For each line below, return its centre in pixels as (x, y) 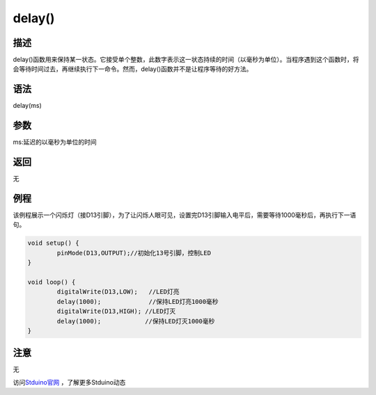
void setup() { (53, 243)
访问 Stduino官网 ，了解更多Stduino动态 (69, 382)
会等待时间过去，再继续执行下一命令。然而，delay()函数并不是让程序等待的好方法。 (133, 69)
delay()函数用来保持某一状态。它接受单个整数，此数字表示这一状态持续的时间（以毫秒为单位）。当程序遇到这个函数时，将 (186, 60)
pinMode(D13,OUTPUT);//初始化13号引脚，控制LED (134, 253)
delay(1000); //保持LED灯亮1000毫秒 (138, 301)
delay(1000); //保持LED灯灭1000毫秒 (136, 321)
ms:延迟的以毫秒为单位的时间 (55, 142)
